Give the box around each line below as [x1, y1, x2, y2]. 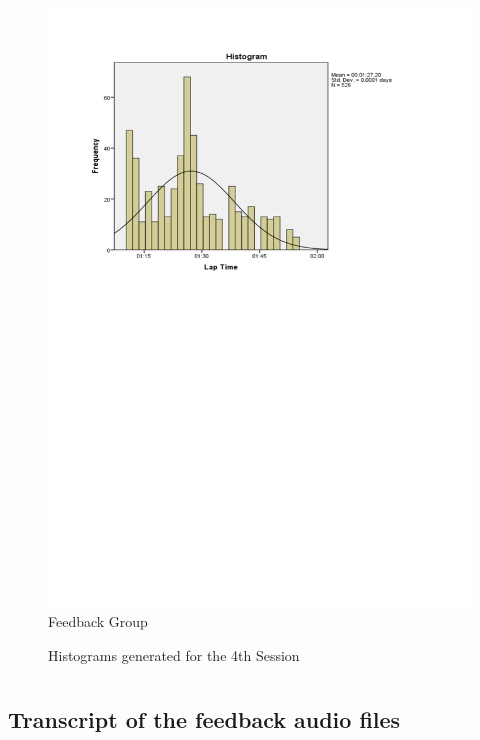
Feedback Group [48, 611, 148, 632]
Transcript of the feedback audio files [8, 703, 401, 734]
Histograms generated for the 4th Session [48, 644, 300, 665]
